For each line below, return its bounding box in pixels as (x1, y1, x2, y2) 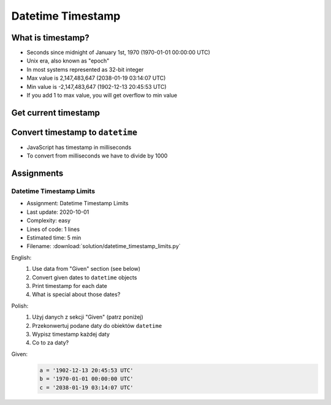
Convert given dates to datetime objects (32, 273, 137, 281)
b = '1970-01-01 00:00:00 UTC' (39, 376, 134, 382)
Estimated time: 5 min (26, 234, 82, 241)
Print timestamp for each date (32, 282, 107, 289)
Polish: (11, 302, 29, 309)
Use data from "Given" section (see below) (32, 265, 141, 273)
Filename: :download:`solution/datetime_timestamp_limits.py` (26, 243, 181, 250)
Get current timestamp (11, 107, 101, 118)
